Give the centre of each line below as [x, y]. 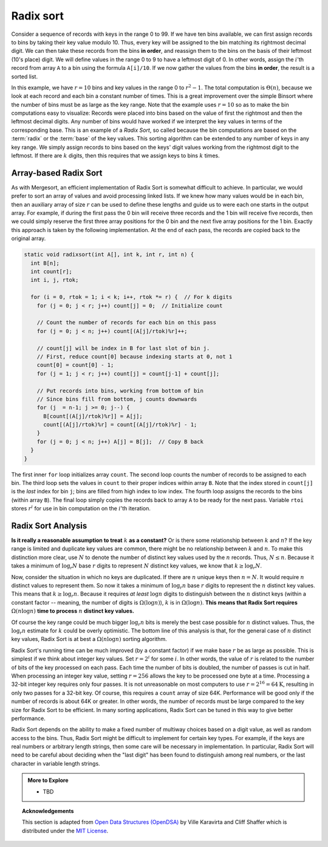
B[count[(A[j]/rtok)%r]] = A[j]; [93, 416]
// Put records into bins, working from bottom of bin [120, 391]
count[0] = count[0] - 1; [75, 365]
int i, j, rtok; [55, 280]
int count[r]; [52, 272]
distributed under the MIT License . [65, 831]
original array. [29, 238]
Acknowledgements [48, 811]
